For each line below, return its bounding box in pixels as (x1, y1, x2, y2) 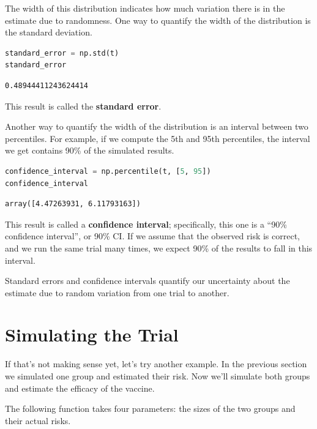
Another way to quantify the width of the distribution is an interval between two (5, 120, 308, 133)
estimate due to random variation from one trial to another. (5, 286, 229, 299)
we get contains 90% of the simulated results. (5, 144, 174, 157)
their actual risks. (5, 414, 71, 427)
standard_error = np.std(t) (5, 48, 119, 58)
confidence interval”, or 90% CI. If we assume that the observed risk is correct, (5, 229, 300, 242)
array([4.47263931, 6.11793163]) (5, 200, 141, 209)
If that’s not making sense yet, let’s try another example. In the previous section (5, 357, 307, 370)
